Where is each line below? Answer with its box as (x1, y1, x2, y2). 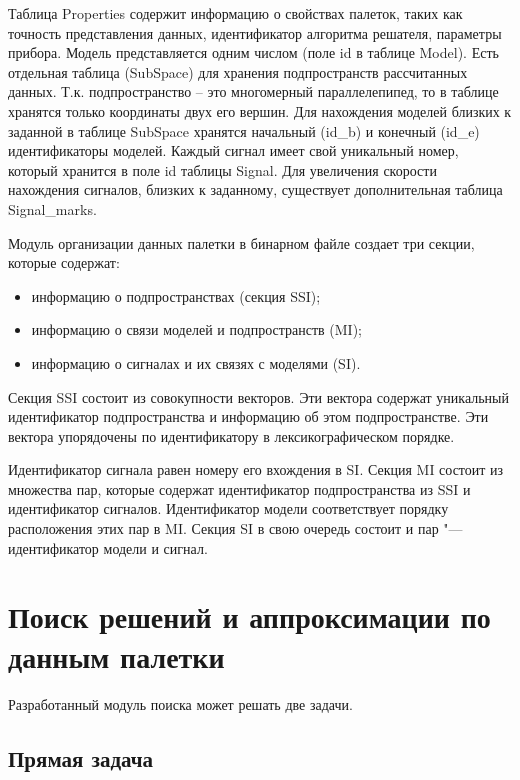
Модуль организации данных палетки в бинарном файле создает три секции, (8, 232, 475, 253)
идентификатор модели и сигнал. (8, 537, 208, 558)
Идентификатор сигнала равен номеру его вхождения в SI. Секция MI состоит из (8, 459, 504, 480)
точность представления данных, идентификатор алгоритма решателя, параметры (8, 22, 502, 43)
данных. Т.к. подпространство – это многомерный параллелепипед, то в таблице (8, 81, 499, 102)
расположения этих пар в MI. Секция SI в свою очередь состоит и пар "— (8, 518, 463, 539)
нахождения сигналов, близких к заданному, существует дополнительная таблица (8, 179, 503, 200)
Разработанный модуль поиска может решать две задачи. (8, 693, 353, 714)
